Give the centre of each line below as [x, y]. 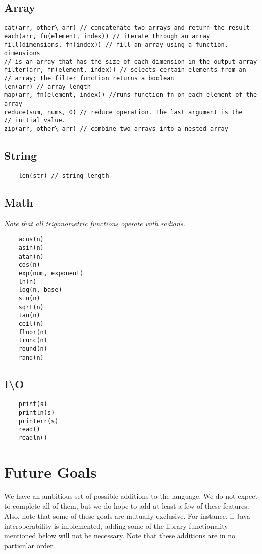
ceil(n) [31, 323]
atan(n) [31, 256]
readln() [33, 438]
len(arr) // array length [47, 87]
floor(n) [33, 332]
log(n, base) [40, 290]
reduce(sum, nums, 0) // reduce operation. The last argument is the [123, 112]
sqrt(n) [31, 307]
